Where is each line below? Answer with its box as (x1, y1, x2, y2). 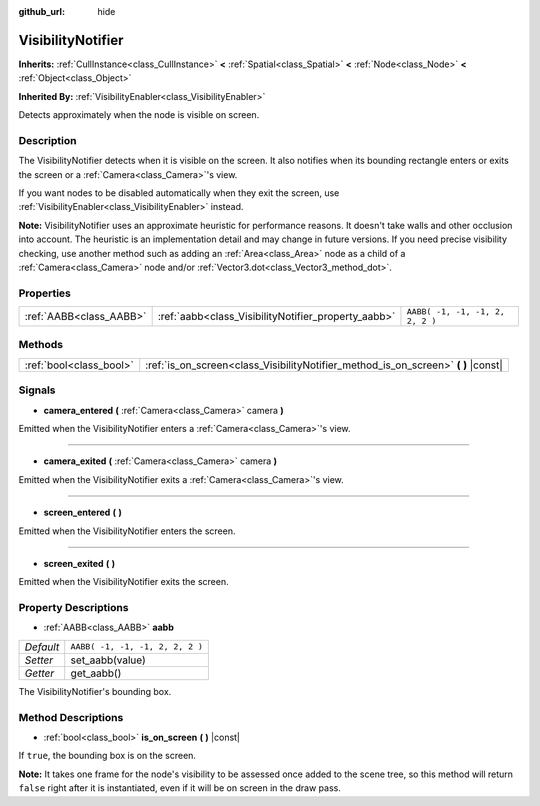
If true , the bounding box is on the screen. (18, 750, 197, 762)
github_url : (18, 6, 65, 17)
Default (24, 640, 60, 654)
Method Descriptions (18, 710, 124, 724)
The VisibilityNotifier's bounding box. (18, 685, 172, 697)
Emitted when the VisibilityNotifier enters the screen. (18, 525, 236, 537)
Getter (24, 666, 55, 680)
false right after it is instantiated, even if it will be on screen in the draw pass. (18, 782, 342, 794)
